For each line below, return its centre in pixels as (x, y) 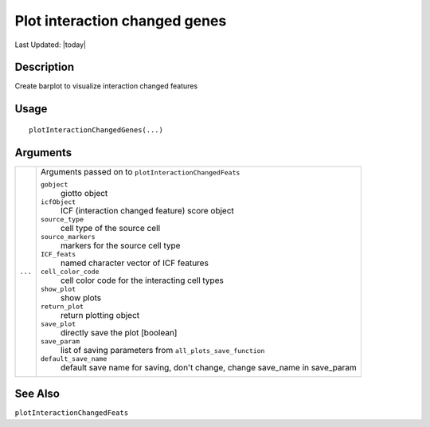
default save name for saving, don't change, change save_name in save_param (209, 367)
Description (45, 67)
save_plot (58, 324)
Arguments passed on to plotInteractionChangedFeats (140, 171)
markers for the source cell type (120, 245)
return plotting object (100, 315)
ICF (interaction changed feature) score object (147, 210)
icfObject (58, 202)
